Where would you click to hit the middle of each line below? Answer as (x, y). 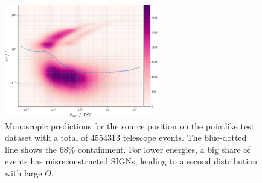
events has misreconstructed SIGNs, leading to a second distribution (131, 161)
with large (24, 173)
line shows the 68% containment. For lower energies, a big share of (128, 149)
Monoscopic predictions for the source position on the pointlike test (130, 126)
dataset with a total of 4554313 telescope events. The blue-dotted (126, 138)
